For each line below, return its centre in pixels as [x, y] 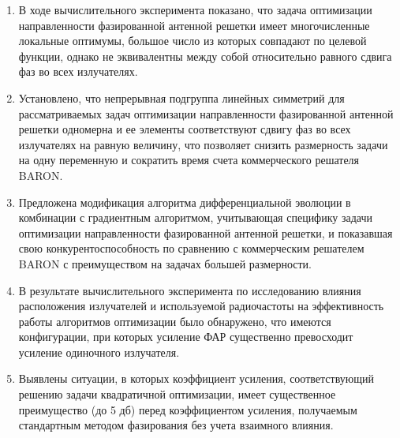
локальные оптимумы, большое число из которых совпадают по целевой [193, 41]
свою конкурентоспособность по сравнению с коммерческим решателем [191, 248]
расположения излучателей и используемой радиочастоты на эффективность [201, 306]
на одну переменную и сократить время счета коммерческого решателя [189, 160]
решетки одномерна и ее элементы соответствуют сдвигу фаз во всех [185, 129]
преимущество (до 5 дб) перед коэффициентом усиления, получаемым [188, 409]
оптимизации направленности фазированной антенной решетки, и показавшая [206, 232]
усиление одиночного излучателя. [99, 352]
